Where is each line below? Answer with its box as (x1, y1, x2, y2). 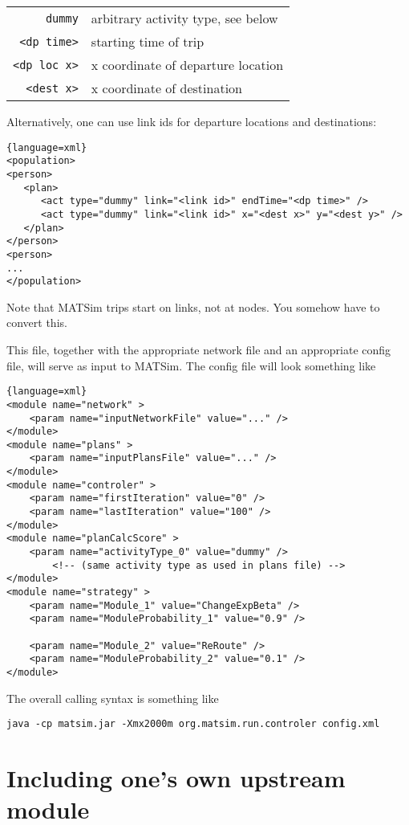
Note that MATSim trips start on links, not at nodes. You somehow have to (6, 298, 380, 315)
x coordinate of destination (91, 79, 243, 97)
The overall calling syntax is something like (6, 689, 219, 706)
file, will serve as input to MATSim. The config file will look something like (6, 357, 376, 374)
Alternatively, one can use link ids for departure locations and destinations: (6, 113, 377, 129)
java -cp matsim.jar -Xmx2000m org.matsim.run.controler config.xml (6, 718, 380, 730)
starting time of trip (91, 32, 204, 51)
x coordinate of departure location (91, 55, 284, 74)
